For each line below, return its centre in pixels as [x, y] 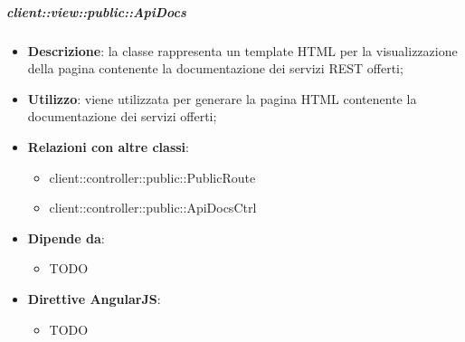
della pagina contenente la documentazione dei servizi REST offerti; [215, 68]
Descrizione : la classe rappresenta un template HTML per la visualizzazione [242, 50]
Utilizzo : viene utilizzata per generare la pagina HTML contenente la [222, 98]
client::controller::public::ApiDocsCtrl [153, 208]
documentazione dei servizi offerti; [122, 116]
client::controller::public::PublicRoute [152, 177]
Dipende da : [66, 237]
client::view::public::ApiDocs [96, 11]
